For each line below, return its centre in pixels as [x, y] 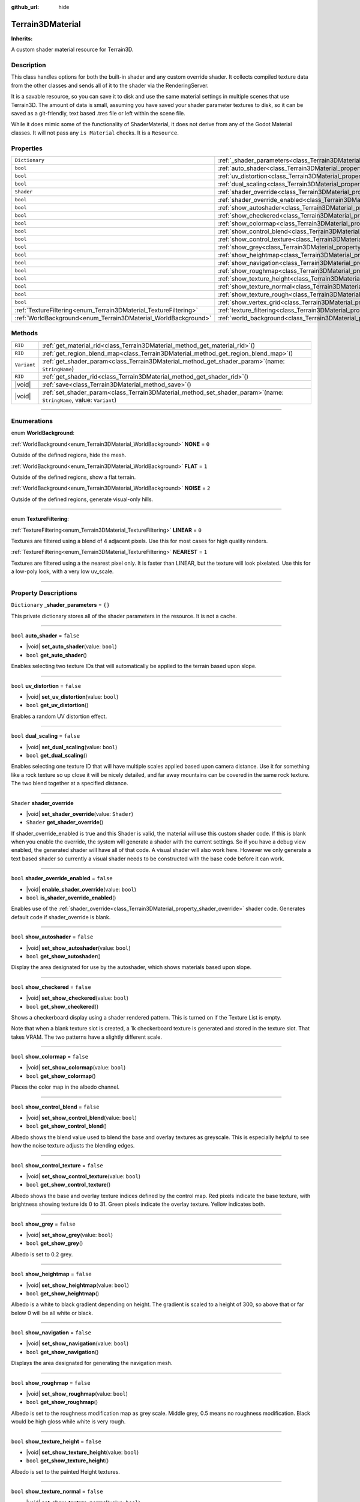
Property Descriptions [44, 593]
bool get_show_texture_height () [67, 1461]
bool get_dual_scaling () [57, 755]
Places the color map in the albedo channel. [65, 1087]
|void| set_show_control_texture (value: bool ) [83, 1176]
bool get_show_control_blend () [67, 1126]
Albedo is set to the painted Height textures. [65, 1471]
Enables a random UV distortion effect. [59, 716]
